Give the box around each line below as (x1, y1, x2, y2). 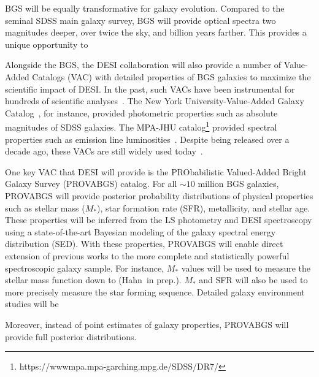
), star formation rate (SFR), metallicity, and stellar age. (96, 201, 310, 214)
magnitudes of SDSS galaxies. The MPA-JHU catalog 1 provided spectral (5, 119, 277, 133)
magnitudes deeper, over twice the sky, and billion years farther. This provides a (5, 26, 307, 39)
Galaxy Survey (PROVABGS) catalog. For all (5, 177, 177, 190)
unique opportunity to (5, 37, 88, 50)
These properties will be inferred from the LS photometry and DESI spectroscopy (5, 213, 312, 226)
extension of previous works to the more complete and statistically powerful (5, 249, 290, 262)
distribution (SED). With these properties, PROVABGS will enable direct (5, 237, 283, 250)
